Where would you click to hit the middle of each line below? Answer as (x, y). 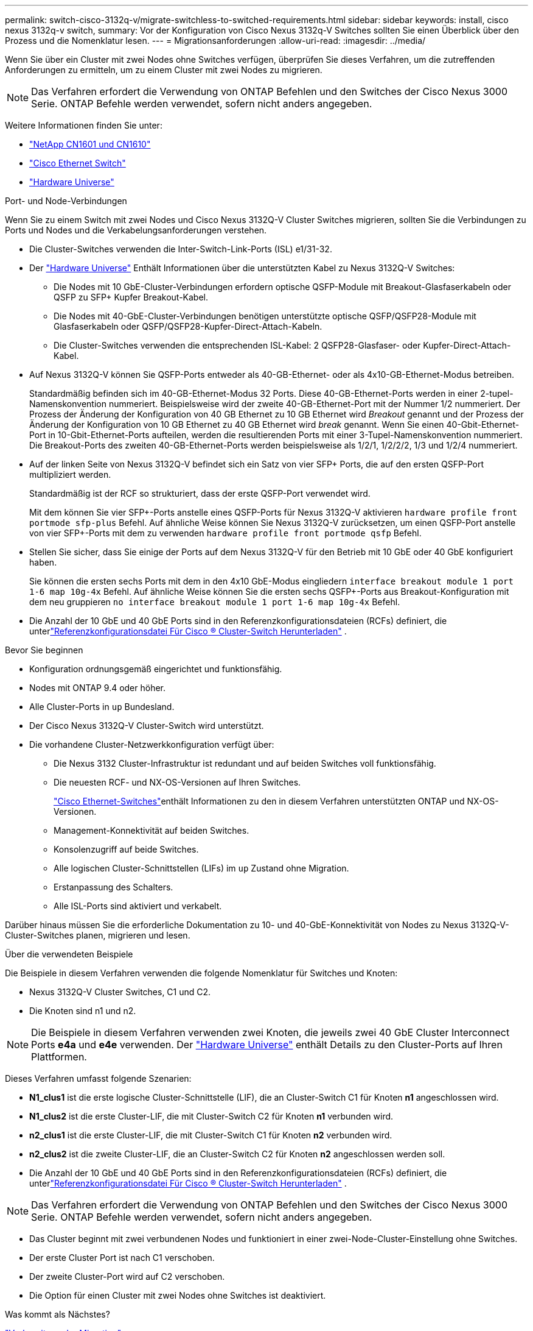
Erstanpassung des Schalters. (113, 887)
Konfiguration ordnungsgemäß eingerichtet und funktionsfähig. (156, 669)
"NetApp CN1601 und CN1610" (90, 144)
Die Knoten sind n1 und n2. (83, 1011)
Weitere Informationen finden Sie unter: (84, 125)
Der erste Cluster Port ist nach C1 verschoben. (122, 1258)
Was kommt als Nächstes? (57, 1314)
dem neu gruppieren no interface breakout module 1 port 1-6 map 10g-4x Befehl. (215, 602)
